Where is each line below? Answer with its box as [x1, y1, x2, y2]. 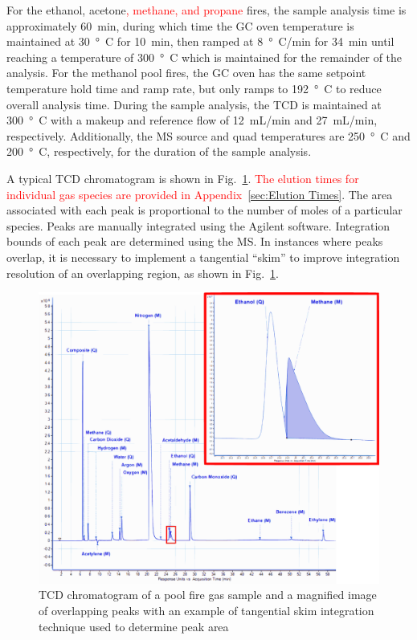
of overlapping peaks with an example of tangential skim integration [39, 602, 374, 618]
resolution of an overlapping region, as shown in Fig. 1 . [6, 264, 279, 281]
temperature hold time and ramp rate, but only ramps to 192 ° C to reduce [6, 79, 382, 96]
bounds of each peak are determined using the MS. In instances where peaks [6, 233, 383, 250]
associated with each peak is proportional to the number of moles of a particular [6, 202, 403, 218]
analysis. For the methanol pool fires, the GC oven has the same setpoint [6, 64, 366, 81]
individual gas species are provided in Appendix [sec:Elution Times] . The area [6, 185, 393, 202]
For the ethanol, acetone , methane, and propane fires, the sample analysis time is [6, 2, 407, 18]
